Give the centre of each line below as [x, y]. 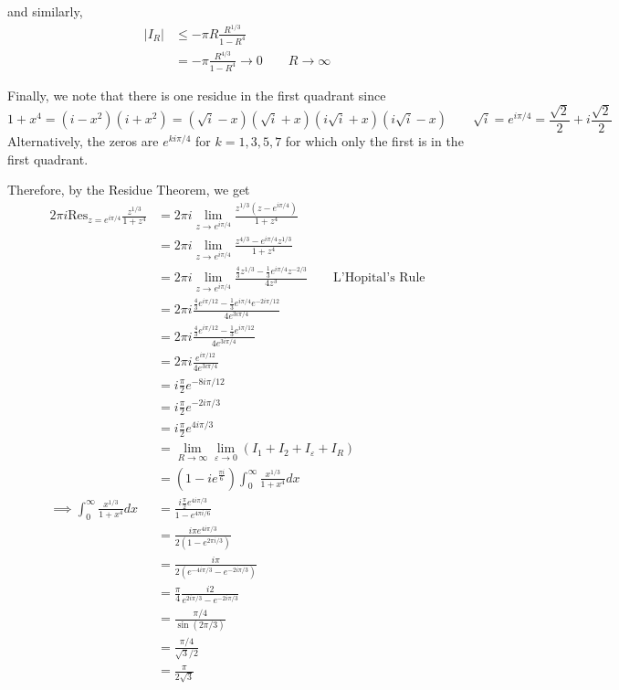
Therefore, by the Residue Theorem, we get [129, 190]
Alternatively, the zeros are [83, 141]
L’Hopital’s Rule [379, 278]
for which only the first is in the [374, 141]
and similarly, [45, 11]
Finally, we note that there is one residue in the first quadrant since [197, 95]
